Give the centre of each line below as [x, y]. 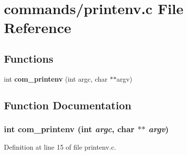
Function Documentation [68, 105]
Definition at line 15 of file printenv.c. [60, 147]
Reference [38, 27]
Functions [29, 58]
